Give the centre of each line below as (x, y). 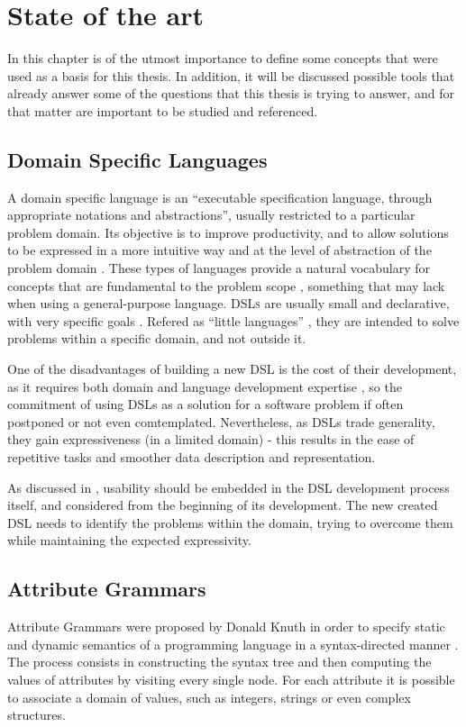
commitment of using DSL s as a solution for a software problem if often (206, 404)
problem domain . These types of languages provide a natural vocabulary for (219, 268)
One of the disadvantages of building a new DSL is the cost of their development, (232, 369)
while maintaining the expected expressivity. (129, 540)
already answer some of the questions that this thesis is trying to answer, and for (231, 93)
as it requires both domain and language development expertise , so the (205, 386)
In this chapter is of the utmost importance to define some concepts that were (223, 58)
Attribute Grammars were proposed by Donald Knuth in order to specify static (226, 627)
